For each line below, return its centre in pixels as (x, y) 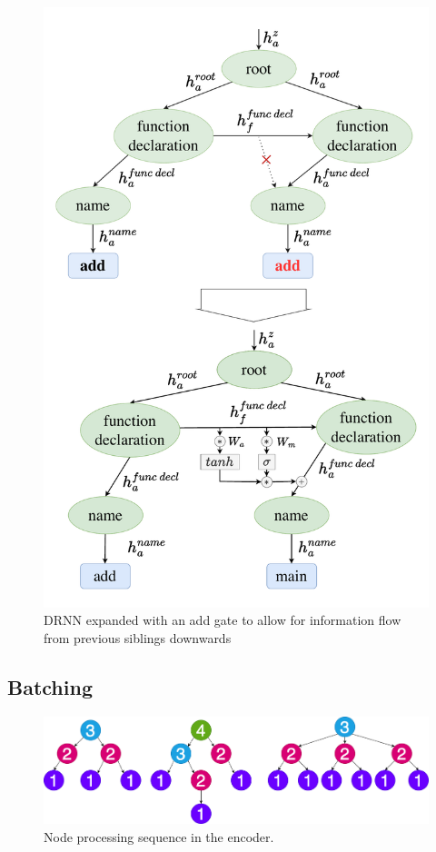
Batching (50, 687)
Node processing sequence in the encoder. (159, 836)
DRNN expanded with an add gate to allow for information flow (223, 620)
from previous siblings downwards (138, 638)
